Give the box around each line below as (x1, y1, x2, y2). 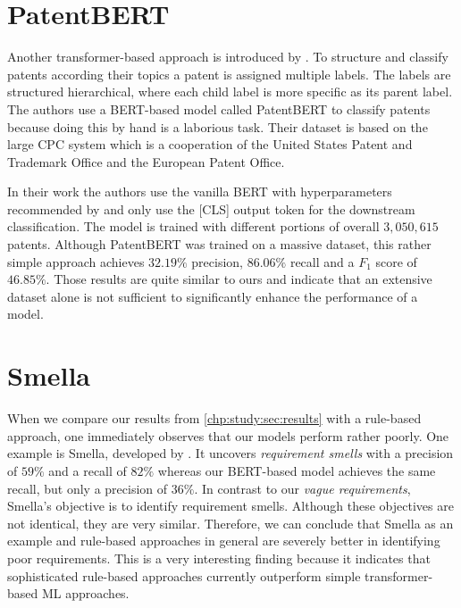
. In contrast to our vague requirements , (194, 479, 411, 497)
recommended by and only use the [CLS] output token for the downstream (7, 199, 415, 218)
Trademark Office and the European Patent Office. (7, 152, 285, 171)
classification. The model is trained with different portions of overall (7, 217, 380, 236)
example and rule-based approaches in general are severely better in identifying (7, 531, 440, 550)
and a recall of (48, 461, 127, 479)
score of (375, 252, 417, 271)
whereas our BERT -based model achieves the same (157, 461, 436, 479)
